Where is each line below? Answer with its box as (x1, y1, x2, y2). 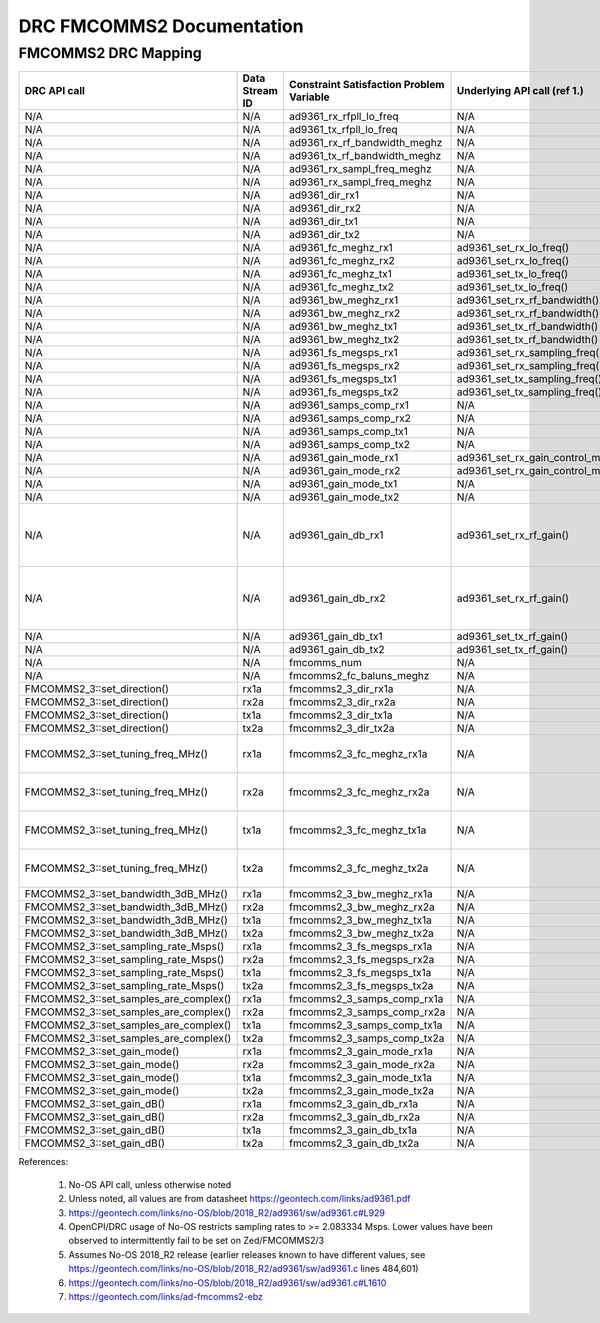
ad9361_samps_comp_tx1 (288, 425, 409, 439)
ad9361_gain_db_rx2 (288, 591, 386, 605)
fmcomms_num (288, 656, 362, 670)
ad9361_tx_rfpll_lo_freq (288, 123, 399, 137)
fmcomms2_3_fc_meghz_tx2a (288, 861, 429, 875)
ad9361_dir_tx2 (288, 228, 360, 242)
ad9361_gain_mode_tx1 (288, 477, 398, 491)
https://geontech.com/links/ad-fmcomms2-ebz (68, 1290, 264, 1302)
